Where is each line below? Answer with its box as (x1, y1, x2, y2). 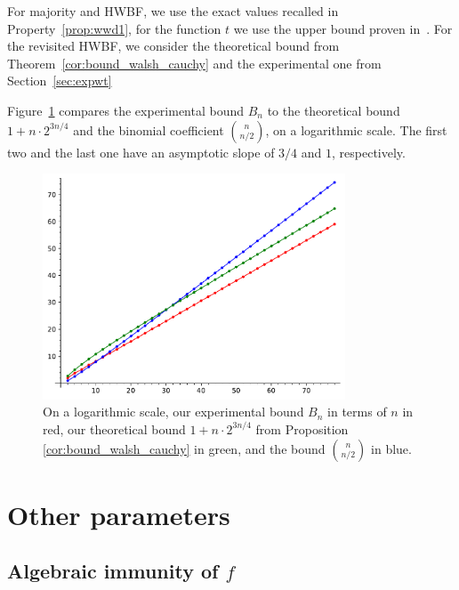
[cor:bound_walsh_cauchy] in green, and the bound (43, 439, 326, 457)
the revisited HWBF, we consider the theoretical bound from (7, 36, 340, 55)
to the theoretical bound (267, 101, 400, 119)
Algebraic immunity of (7, 557, 219, 585)
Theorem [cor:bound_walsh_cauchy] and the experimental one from (7, 53, 382, 72)
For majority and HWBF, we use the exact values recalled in (7, 2, 339, 20)
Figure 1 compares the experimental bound (7, 101, 245, 119)
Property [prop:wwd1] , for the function (7, 19, 221, 37)
